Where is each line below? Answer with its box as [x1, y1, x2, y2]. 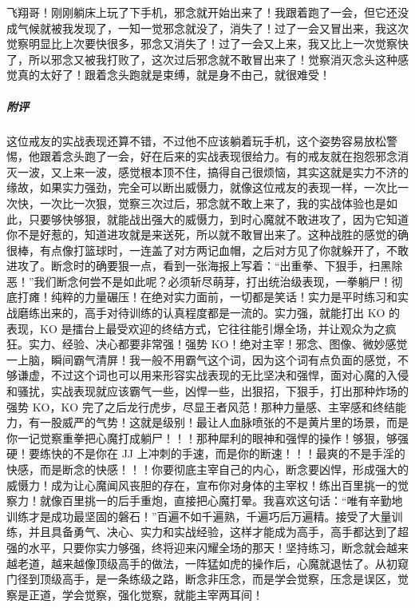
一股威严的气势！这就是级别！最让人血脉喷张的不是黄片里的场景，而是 [39, 414, 409, 431]
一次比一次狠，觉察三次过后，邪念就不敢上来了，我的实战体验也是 [39, 194, 386, 211]
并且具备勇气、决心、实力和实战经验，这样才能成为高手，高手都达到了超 [28, 523, 409, 540]
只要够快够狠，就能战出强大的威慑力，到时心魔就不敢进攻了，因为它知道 [28, 210, 409, 227]
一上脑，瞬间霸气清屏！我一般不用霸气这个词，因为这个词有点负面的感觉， [6, 351, 397, 368]
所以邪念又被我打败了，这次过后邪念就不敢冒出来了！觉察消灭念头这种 [28, 50, 397, 67]
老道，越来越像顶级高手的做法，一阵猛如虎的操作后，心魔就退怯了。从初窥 [17, 554, 409, 571]
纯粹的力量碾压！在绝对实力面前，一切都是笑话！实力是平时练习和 [50, 288, 397, 305]
